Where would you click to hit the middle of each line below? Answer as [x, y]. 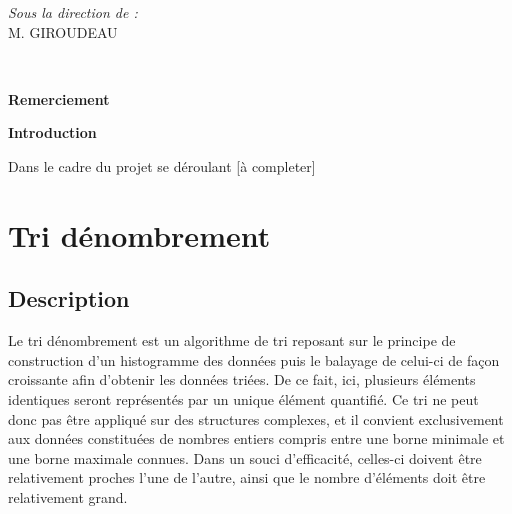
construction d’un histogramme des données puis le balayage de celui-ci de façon [254, 359]
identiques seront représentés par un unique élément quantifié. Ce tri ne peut [243, 398]
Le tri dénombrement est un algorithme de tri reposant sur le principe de [232, 340]
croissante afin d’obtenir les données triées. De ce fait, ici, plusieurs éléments [242, 379]
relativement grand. [68, 496]
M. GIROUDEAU [63, 31]
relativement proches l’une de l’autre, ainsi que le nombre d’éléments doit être [247, 477]
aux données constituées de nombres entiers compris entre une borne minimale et [256, 438]
